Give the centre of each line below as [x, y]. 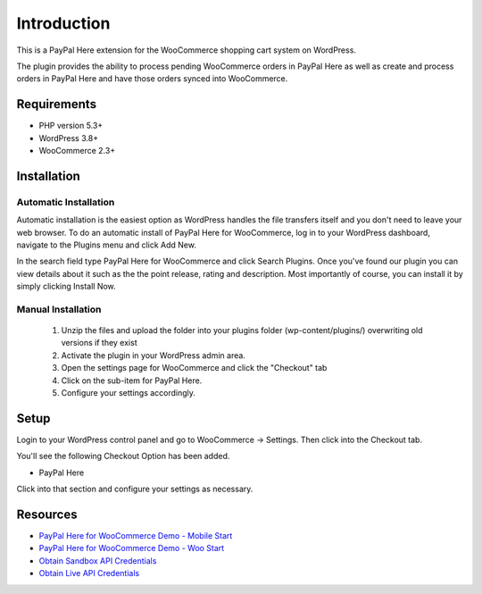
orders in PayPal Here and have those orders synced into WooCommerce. [152, 79]
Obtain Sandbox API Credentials [98, 561]
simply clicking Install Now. [66, 287]
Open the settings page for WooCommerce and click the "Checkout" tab [194, 368]
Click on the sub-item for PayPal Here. [132, 381]
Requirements [57, 104]
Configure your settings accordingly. [129, 393]
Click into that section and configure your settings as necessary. [135, 489]
